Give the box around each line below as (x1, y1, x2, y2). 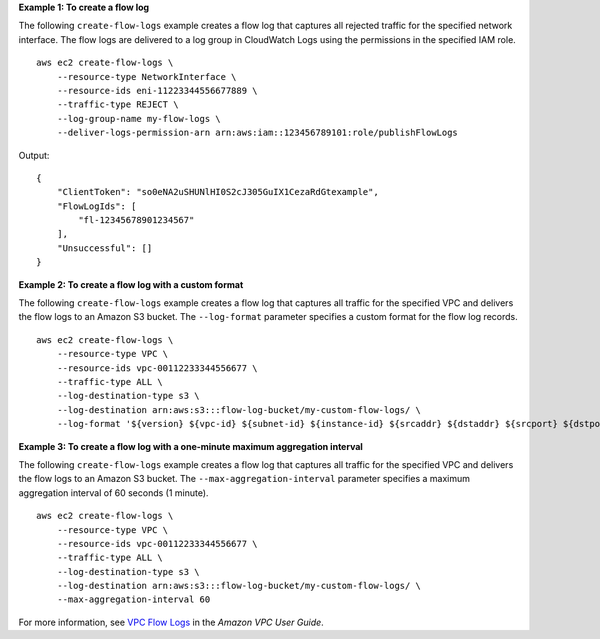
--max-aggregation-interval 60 (56, 594, 211, 605)
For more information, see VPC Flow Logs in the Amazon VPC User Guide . (18, 616, 324, 628)
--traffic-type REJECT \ (56, 99, 179, 110)
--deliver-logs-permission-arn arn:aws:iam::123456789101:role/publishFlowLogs (56, 127, 459, 139)
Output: (18, 149, 50, 161)
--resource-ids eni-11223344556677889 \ (56, 85, 259, 96)
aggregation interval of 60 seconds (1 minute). (18, 486, 209, 499)
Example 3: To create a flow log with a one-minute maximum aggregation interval (18, 440, 364, 452)
